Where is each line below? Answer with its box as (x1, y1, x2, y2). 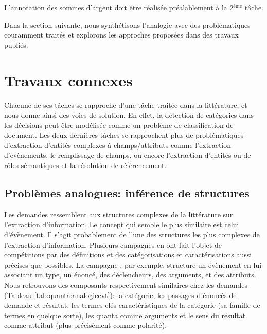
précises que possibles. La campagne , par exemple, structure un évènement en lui (4, 259, 262, 270)
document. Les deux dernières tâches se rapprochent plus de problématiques (4, 129, 244, 140)
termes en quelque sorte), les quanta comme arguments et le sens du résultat (4, 309, 246, 320)
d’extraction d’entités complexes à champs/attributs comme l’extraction (4, 139, 232, 150)
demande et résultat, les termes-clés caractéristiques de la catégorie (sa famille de (4, 300, 260, 310)
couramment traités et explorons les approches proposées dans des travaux (4, 29, 239, 40)
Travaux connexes (4, 69, 133, 90)
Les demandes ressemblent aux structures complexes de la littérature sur (4, 209, 233, 219)
